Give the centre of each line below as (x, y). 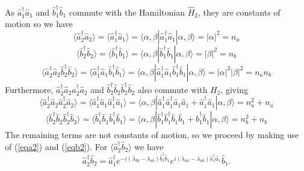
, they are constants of (239, 12)
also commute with (172, 89)
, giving (234, 89)
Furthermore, (29, 89)
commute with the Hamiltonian (127, 12)
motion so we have (39, 24)
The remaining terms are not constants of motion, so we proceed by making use (152, 135)
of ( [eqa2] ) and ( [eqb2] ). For (56, 146)
